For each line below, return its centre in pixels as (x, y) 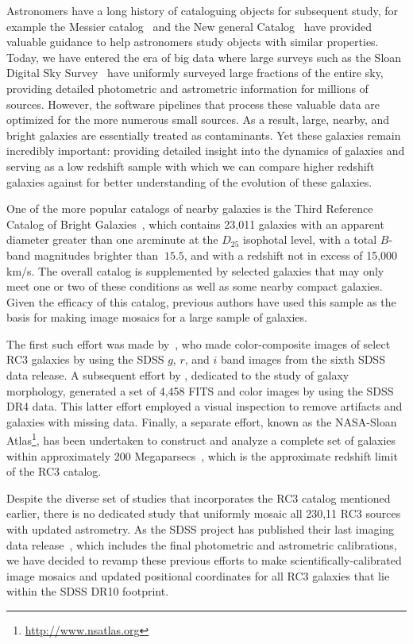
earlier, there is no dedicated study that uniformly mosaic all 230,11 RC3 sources (204, 513)
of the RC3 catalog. (54, 471)
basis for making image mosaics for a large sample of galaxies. (157, 317)
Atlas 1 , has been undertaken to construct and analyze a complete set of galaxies (201, 439)
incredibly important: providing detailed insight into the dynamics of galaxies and (206, 150)
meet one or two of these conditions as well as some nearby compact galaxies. (195, 286)
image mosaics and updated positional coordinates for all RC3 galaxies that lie (198, 575)
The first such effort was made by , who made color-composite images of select (199, 343)
